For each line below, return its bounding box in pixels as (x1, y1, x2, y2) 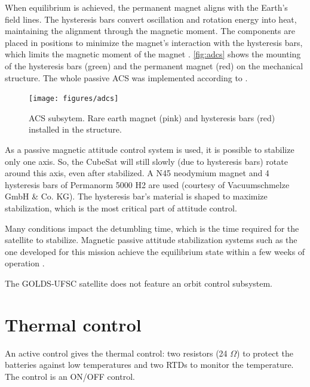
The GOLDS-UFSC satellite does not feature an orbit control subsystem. (5, 277, 273, 289)
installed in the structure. (29, 123, 122, 136)
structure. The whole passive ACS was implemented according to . (5, 71, 248, 84)
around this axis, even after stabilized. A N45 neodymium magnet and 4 (5, 167, 269, 179)
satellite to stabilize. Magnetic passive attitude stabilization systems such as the (5, 234, 297, 246)
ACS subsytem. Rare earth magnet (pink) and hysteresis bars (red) (29, 111, 275, 124)
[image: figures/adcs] (29, 94, 119, 103)
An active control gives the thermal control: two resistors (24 (5, 346, 228, 359)
